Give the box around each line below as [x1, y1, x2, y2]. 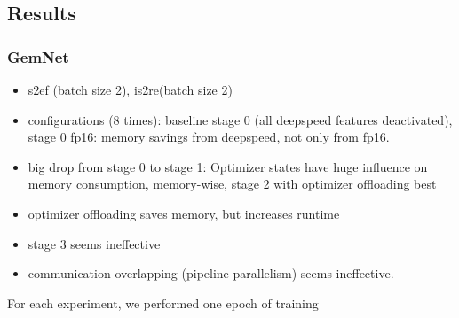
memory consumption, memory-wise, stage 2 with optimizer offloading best [28, 175, 437, 193]
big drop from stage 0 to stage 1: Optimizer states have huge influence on [28, 157, 428, 175]
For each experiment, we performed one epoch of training [7, 293, 319, 312]
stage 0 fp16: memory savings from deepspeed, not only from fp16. [28, 128, 390, 146]
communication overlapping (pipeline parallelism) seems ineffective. [28, 264, 394, 283]
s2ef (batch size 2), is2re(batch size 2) [28, 81, 233, 98]
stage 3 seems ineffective [28, 234, 161, 252]
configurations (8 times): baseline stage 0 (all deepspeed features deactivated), [28, 110, 453, 128]
